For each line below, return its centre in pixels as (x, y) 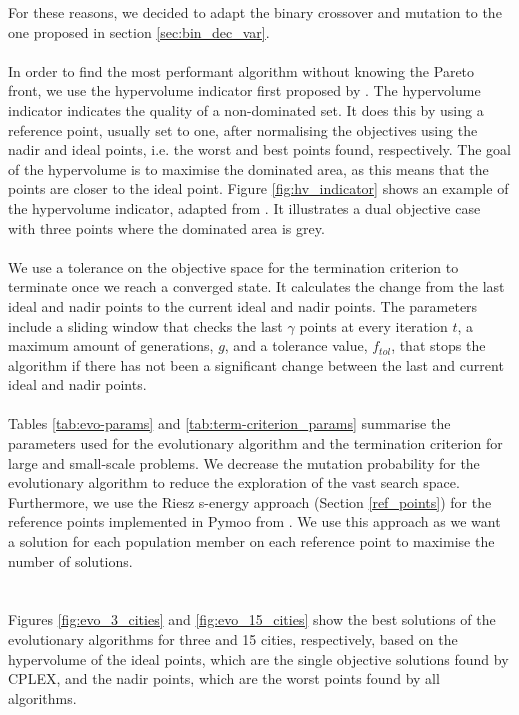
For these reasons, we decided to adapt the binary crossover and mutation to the (255, 12)
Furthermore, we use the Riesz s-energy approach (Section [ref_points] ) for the (250, 501)
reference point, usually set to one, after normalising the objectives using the (243, 129)
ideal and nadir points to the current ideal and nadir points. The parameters (243, 305)
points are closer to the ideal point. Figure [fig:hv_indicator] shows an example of (258, 188)
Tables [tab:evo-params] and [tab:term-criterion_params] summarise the (229, 423)
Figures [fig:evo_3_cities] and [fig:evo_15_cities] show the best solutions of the (252, 619)
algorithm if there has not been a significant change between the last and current (256, 364)
